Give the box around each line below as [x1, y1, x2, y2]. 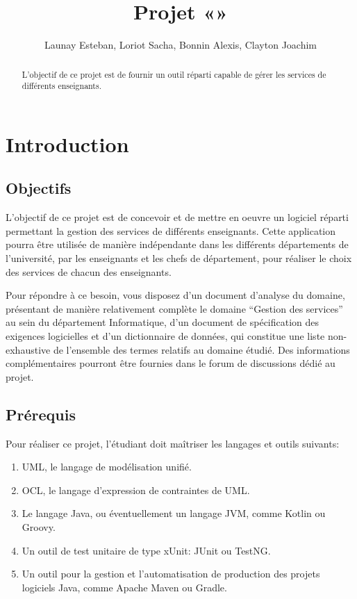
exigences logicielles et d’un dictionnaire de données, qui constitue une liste [6, 328, 325, 343]
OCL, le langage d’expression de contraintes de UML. [22, 482, 250, 497]
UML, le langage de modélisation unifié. [22, 459, 192, 474]
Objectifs [6, 177, 72, 199]
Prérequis [6, 403, 76, 425]
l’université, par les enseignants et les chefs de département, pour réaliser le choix [6, 251, 352, 265]
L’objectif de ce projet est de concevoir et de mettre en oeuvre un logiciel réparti [6, 210, 349, 224]
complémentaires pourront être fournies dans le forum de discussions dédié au [6, 356, 335, 370]
